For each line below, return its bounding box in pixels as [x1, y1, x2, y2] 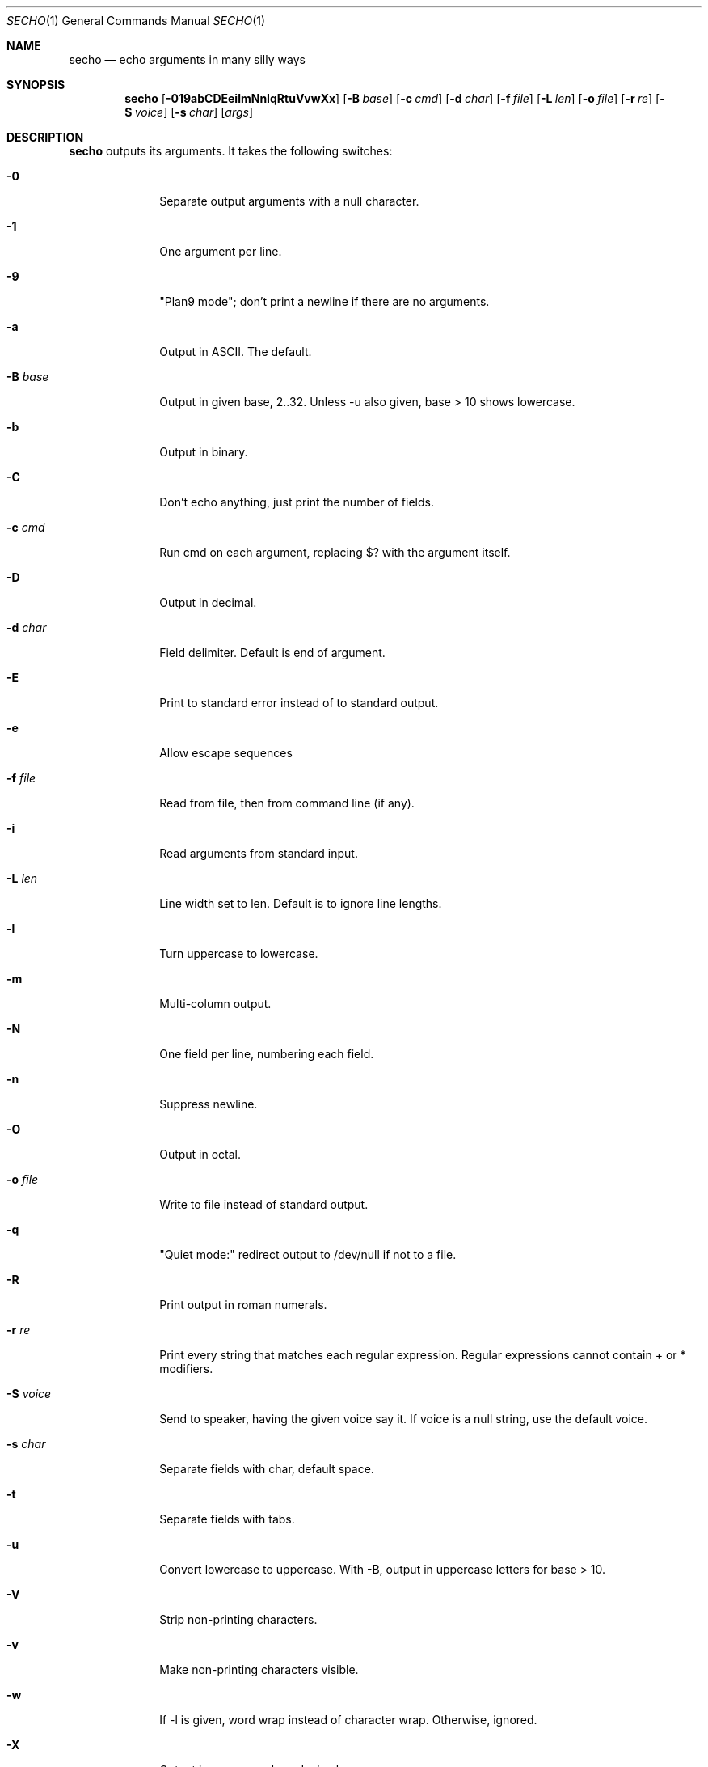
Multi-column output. [159, 997, 272, 1011]
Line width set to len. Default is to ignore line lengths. [159, 896, 442, 910]
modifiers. [159, 1362, 213, 1375]
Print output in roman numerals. [159, 1298, 327, 1311]
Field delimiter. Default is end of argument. [159, 646, 386, 659]
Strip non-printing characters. [159, 1612, 318, 1626]
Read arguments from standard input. [159, 846, 358, 860]
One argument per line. [159, 244, 282, 258]
